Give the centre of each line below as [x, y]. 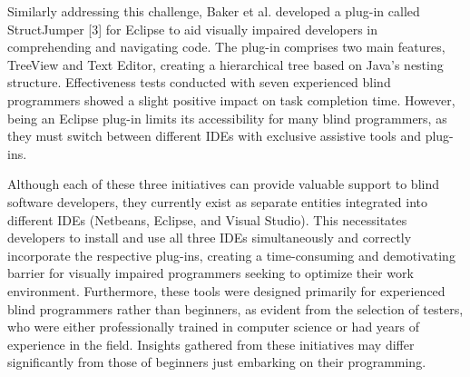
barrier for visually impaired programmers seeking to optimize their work [211, 273]
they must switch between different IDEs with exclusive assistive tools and [214, 136]
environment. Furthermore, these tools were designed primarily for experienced [226, 290]
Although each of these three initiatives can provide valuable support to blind [223, 184]
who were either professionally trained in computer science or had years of [214, 327]
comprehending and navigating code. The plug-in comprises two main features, [226, 47]
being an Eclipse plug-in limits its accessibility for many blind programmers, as [227, 118]
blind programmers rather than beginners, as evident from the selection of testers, [235, 308]
